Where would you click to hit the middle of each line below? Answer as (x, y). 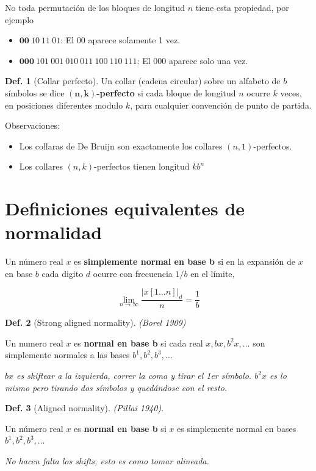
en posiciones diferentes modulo (64, 105)
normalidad (54, 232)
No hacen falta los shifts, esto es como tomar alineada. (107, 461)
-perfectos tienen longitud (142, 166)
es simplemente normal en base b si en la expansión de (185, 261)
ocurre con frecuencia (133, 273)
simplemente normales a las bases (67, 355)
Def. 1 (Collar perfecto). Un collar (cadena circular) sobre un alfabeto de (143, 81)
